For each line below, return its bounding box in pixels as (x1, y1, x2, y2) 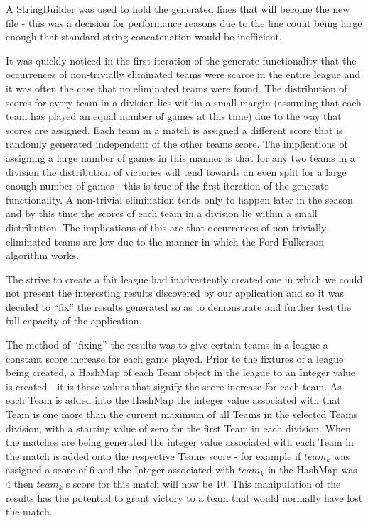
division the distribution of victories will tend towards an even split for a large (6, 164, 347, 179)
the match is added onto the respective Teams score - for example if (6, 448, 301, 463)
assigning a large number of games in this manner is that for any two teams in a (6, 150, 355, 165)
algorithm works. (6, 248, 79, 263)
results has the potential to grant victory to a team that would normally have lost (6, 490, 363, 505)
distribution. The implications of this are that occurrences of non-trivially (6, 219, 327, 234)
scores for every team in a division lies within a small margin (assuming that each (6, 94, 362, 109)
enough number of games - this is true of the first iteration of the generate (6, 178, 329, 193)
